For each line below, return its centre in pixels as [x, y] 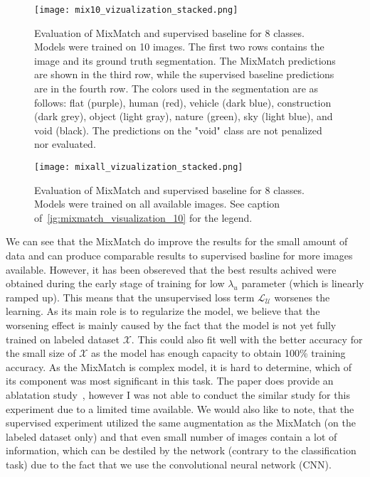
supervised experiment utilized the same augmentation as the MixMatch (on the [181, 423]
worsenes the [302, 297]
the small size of [41, 353]
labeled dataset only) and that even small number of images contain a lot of [171, 436]
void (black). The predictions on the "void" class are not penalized [178, 130]
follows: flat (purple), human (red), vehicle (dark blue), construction [183, 102]
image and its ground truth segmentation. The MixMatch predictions [185, 60]
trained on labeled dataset [63, 339]
